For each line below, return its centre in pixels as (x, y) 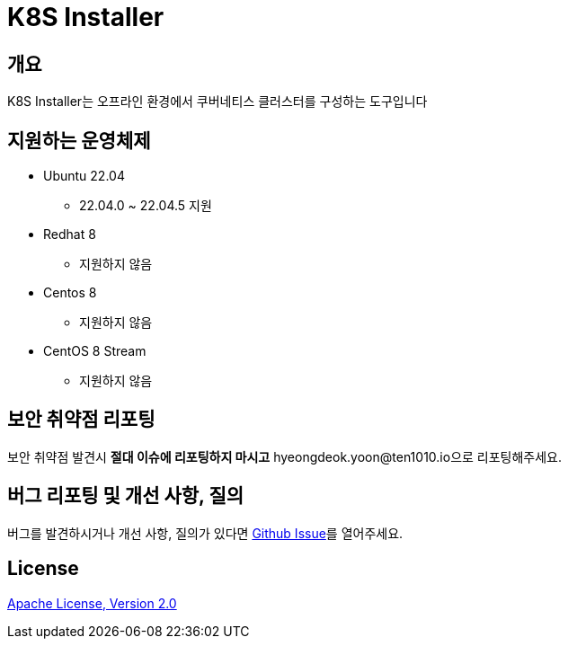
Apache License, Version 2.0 (92, 603)
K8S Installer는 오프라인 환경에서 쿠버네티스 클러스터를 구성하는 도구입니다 (217, 102)
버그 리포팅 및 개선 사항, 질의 (126, 496)
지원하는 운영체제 (79, 140)
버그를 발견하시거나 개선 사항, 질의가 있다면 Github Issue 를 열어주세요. (205, 533)
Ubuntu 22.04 (84, 176)
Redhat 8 (70, 235)
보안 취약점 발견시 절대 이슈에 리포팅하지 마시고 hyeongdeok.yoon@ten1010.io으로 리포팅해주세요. (285, 456)
